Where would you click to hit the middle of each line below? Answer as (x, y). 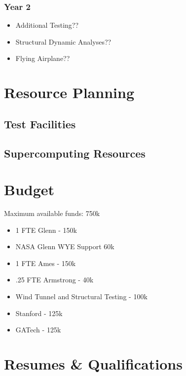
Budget (29, 189)
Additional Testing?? (47, 25)
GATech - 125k (38, 330)
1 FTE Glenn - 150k (46, 230)
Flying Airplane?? (43, 58)
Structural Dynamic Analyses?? (63, 41)
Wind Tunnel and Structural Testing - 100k (81, 296)
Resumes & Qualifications (93, 364)
